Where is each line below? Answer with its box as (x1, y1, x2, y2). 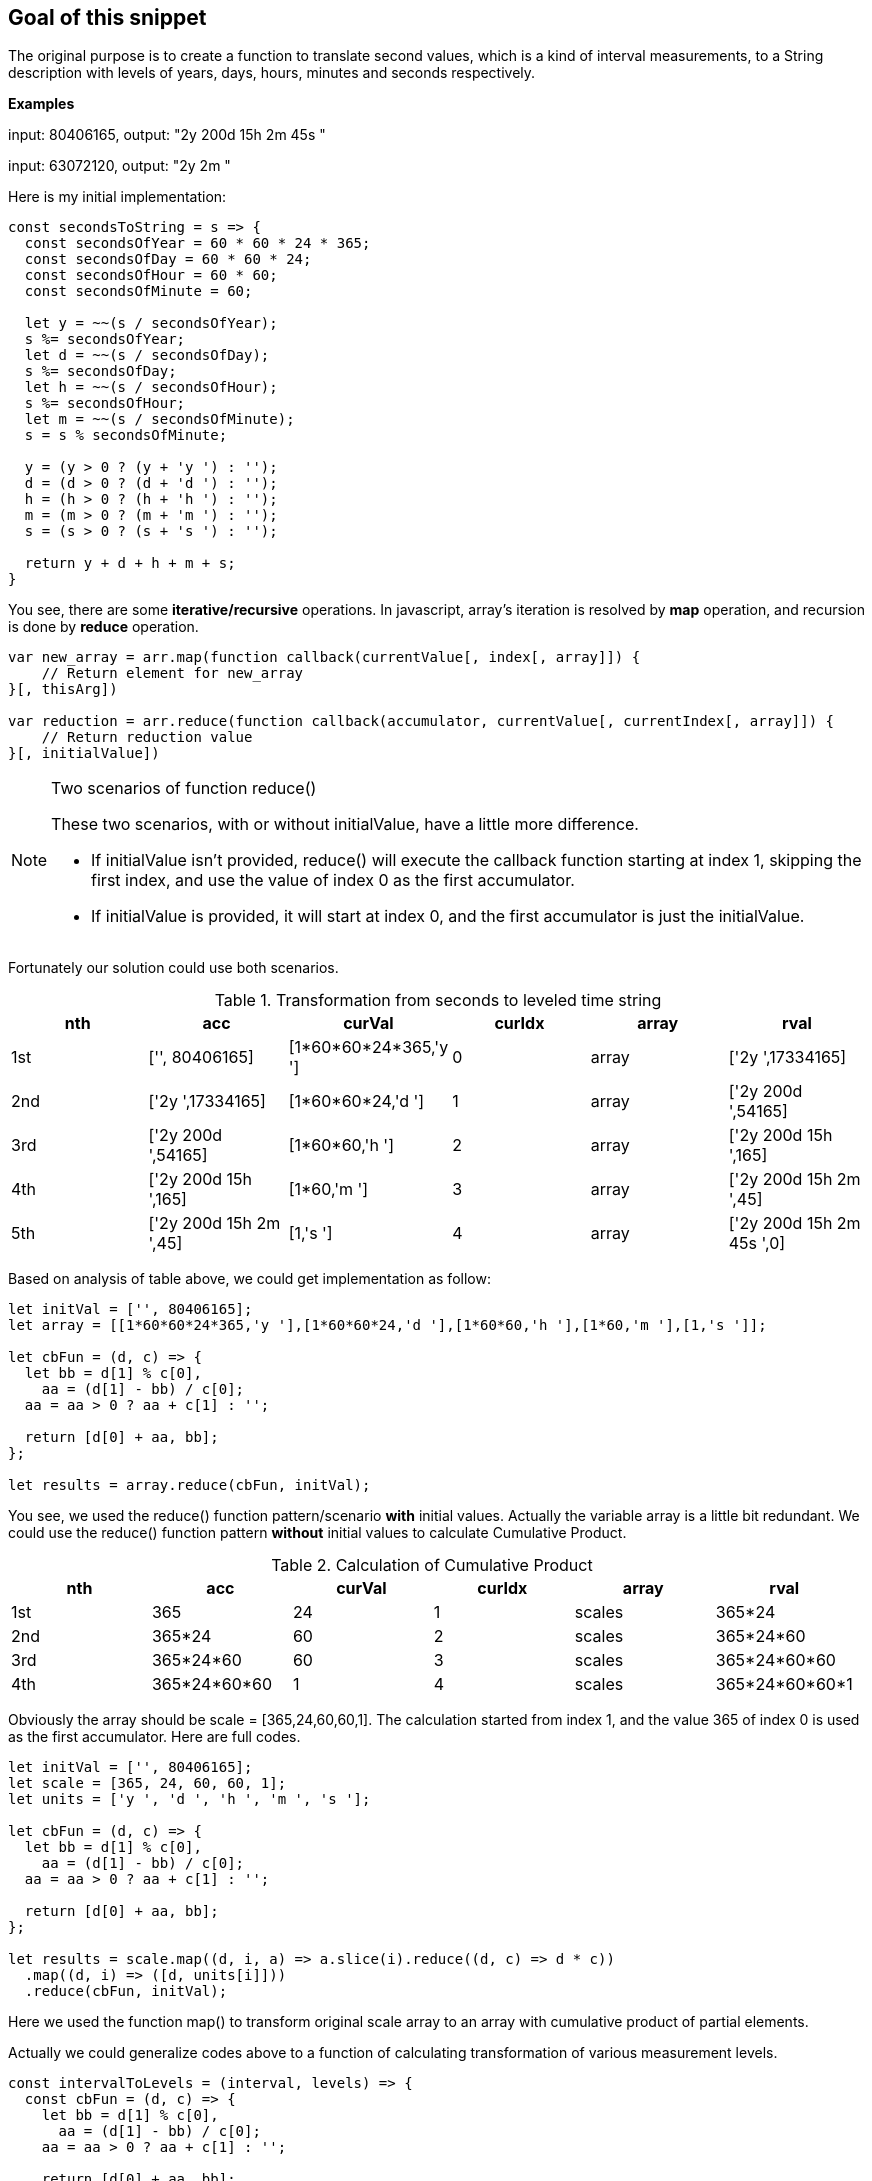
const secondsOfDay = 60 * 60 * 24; (24, 251, 312, 268)
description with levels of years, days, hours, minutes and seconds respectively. (8, 64, 536, 82)
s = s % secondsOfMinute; (24, 427, 228, 444)
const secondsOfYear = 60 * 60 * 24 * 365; (24, 235, 371, 252)
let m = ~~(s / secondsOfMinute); (24, 411, 295, 428)
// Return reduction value (41, 729, 253, 746)
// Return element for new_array (41, 665, 304, 682)
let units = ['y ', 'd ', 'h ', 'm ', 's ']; (8, 1791, 371, 1808)
